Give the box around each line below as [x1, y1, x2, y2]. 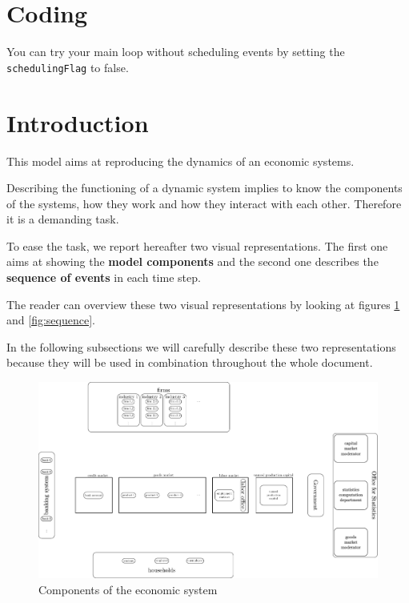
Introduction [6, 106, 149, 139]
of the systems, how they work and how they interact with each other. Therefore [6, 195, 402, 211]
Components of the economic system [38, 581, 218, 597]
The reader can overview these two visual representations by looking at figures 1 [6, 295, 400, 312]
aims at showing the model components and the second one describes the [6, 253, 379, 270]
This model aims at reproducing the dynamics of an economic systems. [6, 152, 355, 169]
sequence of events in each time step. [6, 269, 201, 286]
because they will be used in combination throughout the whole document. [6, 354, 373, 371]
